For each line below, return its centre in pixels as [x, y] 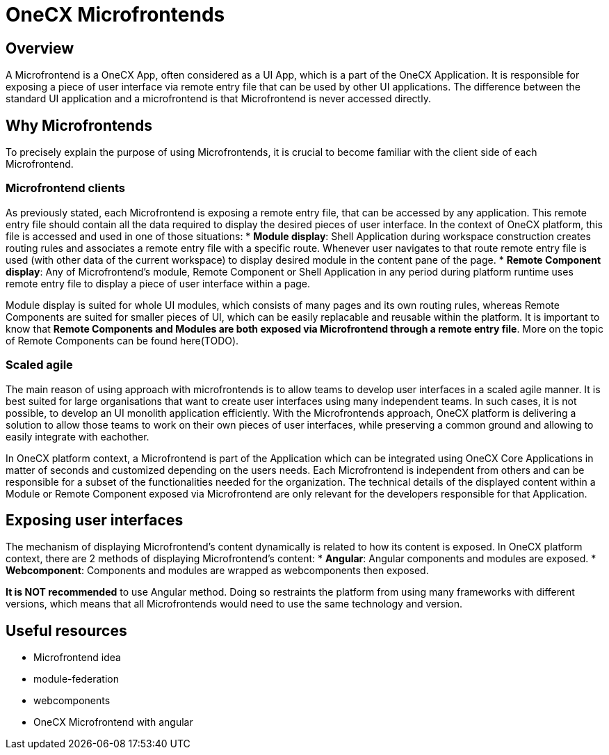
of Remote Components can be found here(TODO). [122, 340]
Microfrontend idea [77, 658]
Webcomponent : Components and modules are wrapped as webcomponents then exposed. [217, 571]
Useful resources [66, 630]
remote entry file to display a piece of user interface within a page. [158, 283]
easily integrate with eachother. [78, 436]
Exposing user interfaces [95, 520]
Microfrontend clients [65, 188]
